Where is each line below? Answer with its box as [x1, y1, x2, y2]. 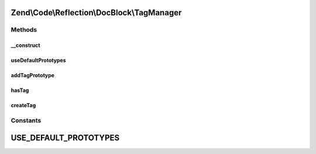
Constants [11, 116, 42, 124]
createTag [11, 102, 36, 109]
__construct [11, 42, 40, 49]
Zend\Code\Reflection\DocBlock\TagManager [11, 8, 182, 18]
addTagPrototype [11, 72, 55, 79]
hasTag [11, 87, 29, 94]
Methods [11, 26, 37, 34]
